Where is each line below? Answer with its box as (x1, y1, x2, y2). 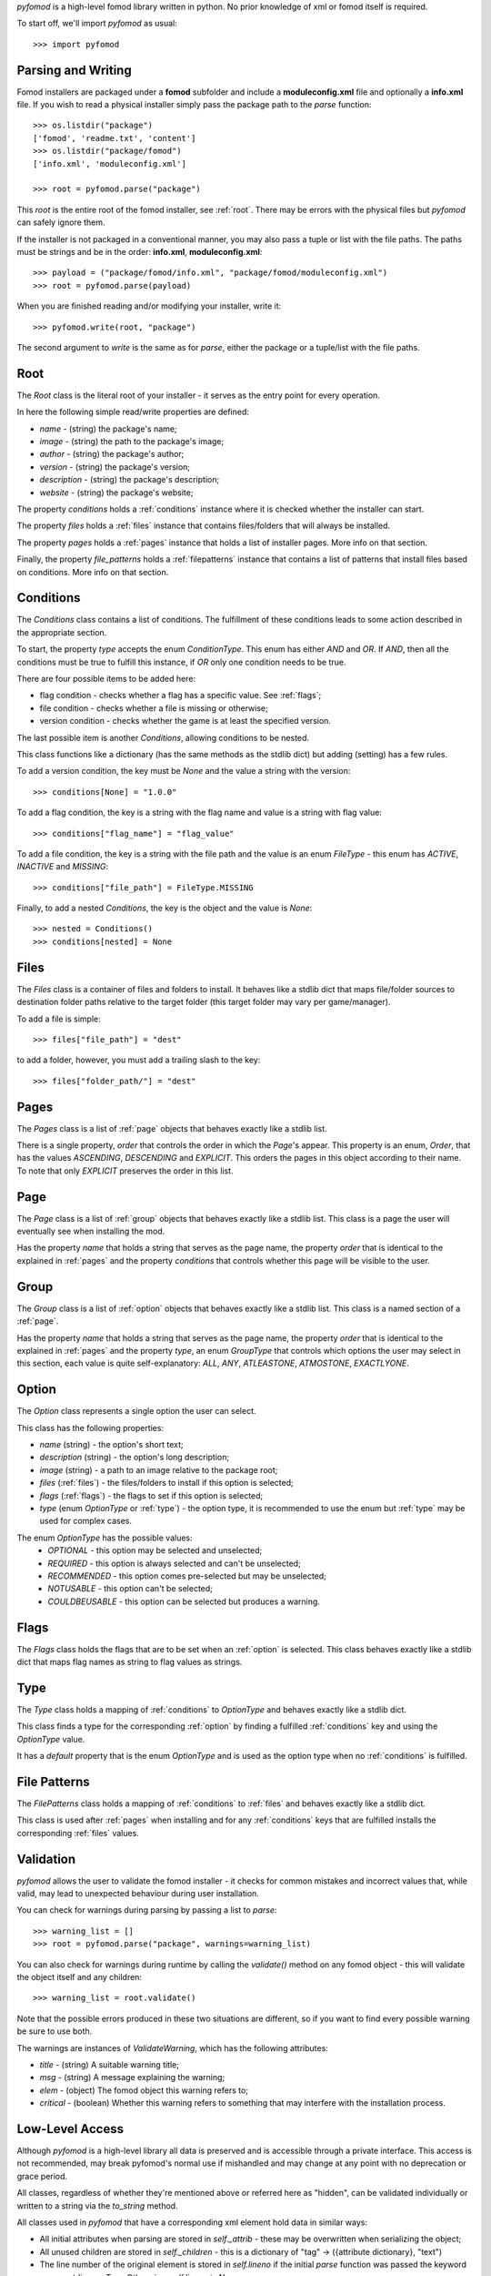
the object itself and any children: (16, 1972, 143, 1983)
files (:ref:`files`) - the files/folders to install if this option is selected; (39, 1478, 295, 1489)
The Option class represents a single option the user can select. (16, 1406, 256, 1417)
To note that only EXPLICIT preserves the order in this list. (16, 1165, 234, 1176)
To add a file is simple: (16, 1013, 101, 1024)
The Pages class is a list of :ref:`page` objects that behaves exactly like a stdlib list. (16, 1123, 327, 1133)
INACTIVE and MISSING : (16, 861, 109, 872)
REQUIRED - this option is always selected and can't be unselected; (47, 1558, 302, 1569)
